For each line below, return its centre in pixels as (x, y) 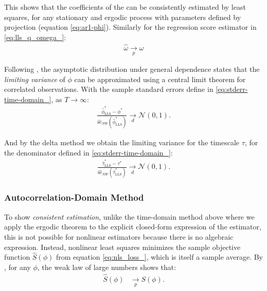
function (17, 257)
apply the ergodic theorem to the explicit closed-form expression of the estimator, (133, 227)
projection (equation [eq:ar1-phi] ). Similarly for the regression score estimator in (130, 27)
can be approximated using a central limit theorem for (160, 79)
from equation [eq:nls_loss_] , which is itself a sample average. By (159, 257)
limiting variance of (35, 79)
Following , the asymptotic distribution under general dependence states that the (132, 69)
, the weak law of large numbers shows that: (107, 267)
